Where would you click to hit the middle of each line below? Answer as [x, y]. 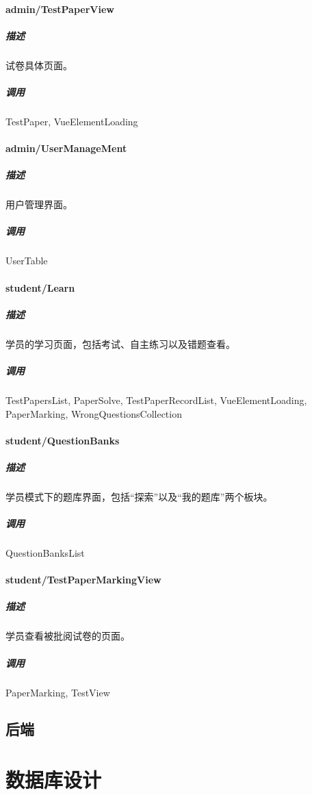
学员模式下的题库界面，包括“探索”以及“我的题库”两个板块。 [139, 496]
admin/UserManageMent [66, 148]
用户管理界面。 [39, 204]
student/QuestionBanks [63, 440]
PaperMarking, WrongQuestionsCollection [94, 413]
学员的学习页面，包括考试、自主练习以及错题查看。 [120, 343]
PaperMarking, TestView [58, 692]
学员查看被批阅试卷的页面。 [68, 636]
